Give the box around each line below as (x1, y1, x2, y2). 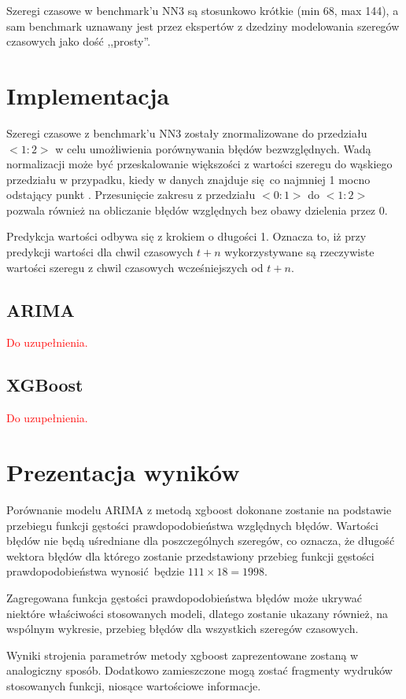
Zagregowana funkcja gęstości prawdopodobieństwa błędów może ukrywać (6, 589, 362, 605)
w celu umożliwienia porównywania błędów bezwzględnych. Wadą (55, 140, 371, 156)
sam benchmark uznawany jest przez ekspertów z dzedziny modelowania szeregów (6, 17, 400, 34)
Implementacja (6, 79, 170, 111)
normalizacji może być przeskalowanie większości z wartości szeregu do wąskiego (6, 156, 393, 172)
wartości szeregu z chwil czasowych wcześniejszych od (6, 259, 264, 275)
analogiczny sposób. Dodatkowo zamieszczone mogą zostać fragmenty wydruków (6, 662, 393, 679)
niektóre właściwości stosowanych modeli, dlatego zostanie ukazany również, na (6, 605, 388, 621)
